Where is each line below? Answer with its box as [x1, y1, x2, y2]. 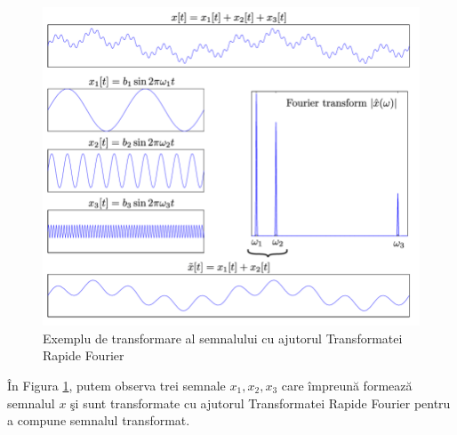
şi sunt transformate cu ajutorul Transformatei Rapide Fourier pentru [70, 393, 451, 412]
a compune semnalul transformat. [7, 411, 190, 430]
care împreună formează [281, 375, 413, 394]
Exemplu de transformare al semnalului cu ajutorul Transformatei [43, 328, 403, 347]
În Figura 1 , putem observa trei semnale [7, 375, 226, 394]
